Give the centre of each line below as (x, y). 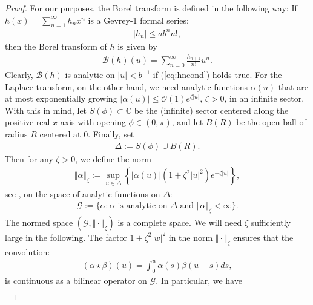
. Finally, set (111, 134)
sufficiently (271, 222)
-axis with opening (92, 122)
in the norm (191, 237)
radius (16, 134)
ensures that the (263, 237)
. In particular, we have (199, 280)
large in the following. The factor (66, 237)
